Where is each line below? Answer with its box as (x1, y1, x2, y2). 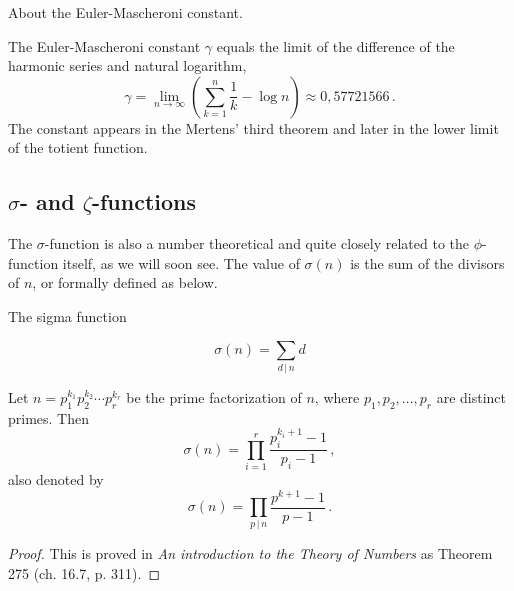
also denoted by (8, 468, 104, 489)
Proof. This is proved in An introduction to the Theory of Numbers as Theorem (8, 543, 493, 564)
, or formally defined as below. (32, 272, 218, 293)
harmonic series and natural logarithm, (8, 55, 247, 76)
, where (314, 386, 360, 407)
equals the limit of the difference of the (216, 35, 455, 56)
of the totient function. (8, 137, 148, 158)
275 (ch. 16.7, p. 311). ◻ (8, 562, 161, 583)
